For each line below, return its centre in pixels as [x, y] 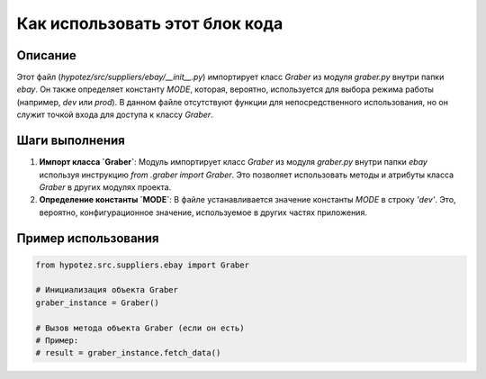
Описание [46, 55]
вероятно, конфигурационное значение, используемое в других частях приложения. [203, 212]
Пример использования [88, 238]
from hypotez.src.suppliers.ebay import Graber [142, 265]
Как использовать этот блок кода [150, 23]
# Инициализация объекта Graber [107, 290]
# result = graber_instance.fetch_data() [128, 353]
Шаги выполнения [71, 141]
